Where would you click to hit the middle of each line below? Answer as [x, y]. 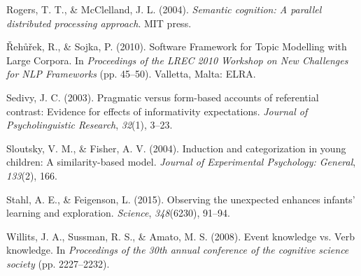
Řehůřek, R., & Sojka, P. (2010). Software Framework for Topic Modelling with [177, 46]
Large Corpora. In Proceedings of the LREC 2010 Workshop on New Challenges [177, 60]
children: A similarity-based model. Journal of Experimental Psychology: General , [181, 162]
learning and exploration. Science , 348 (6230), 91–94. [118, 213]
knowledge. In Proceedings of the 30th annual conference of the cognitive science [178, 250]
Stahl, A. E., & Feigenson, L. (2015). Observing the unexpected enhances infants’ [181, 199]
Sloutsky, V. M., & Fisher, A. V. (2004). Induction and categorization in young [176, 148]
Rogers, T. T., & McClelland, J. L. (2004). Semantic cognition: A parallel [164, 9]
